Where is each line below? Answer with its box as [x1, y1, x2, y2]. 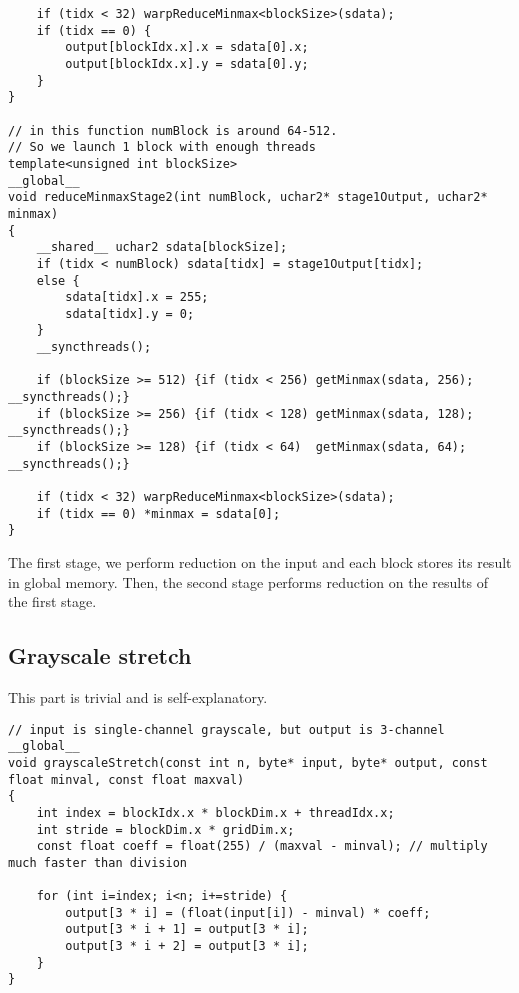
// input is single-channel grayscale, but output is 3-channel [8, 722, 445, 737]
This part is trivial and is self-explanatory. [8, 686, 268, 707]
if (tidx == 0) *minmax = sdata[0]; [36, 506, 281, 521]
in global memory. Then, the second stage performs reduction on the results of [8, 571, 489, 592]
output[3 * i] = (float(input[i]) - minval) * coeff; [65, 905, 431, 920]
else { [36, 273, 80, 288]
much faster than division [8, 855, 187, 870]
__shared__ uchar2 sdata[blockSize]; [36, 240, 288, 255]
